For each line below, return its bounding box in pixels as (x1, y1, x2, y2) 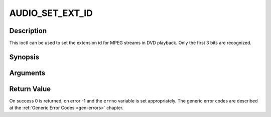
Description (9, 26, 47, 35)
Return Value (9, 84, 51, 93)
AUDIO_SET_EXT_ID (9, 7, 93, 18)
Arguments (9, 68, 46, 77)
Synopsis (9, 52, 40, 61)
